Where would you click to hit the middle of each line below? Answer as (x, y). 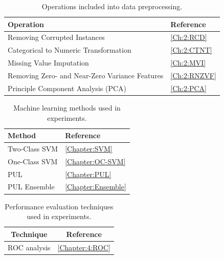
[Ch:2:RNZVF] (193, 75)
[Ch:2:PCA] (188, 88)
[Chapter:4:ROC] (84, 247)
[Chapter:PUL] (88, 174)
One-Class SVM (33, 161)
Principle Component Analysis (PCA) (67, 88)
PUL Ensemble (31, 187)
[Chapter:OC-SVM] (95, 161)
